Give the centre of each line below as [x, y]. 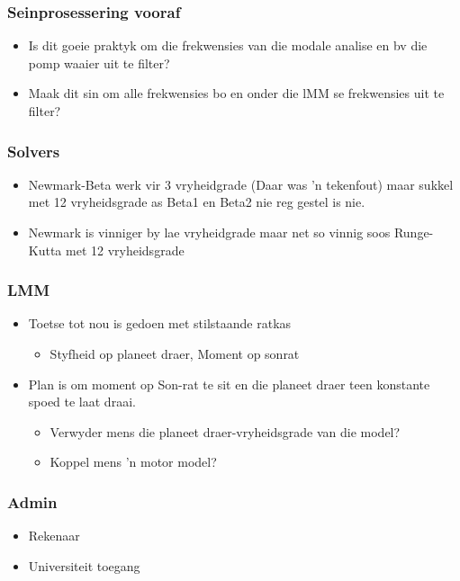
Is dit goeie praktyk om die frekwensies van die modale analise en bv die [228, 45]
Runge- [414, 232]
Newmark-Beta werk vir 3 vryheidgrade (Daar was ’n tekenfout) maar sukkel [241, 184]
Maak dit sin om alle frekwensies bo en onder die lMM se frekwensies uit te [236, 93]
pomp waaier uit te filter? [99, 63]
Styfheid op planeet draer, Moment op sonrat [175, 353]
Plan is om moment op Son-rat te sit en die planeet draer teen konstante [229, 384]
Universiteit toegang [84, 565]
